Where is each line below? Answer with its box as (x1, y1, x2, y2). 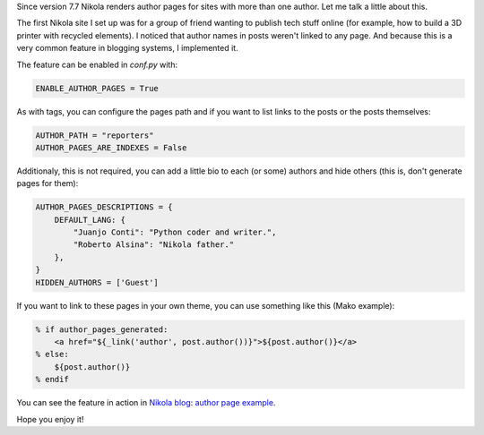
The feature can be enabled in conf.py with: (16, 59, 178, 70)
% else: (35, 349, 69, 360)
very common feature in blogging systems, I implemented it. (16, 43, 238, 54)
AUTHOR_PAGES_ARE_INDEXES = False (35, 142, 187, 152)
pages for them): (16, 178, 79, 189)
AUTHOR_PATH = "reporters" (35, 130, 154, 141)
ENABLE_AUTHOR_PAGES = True (35, 83, 159, 93)
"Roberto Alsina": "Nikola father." (73, 240, 235, 250)
